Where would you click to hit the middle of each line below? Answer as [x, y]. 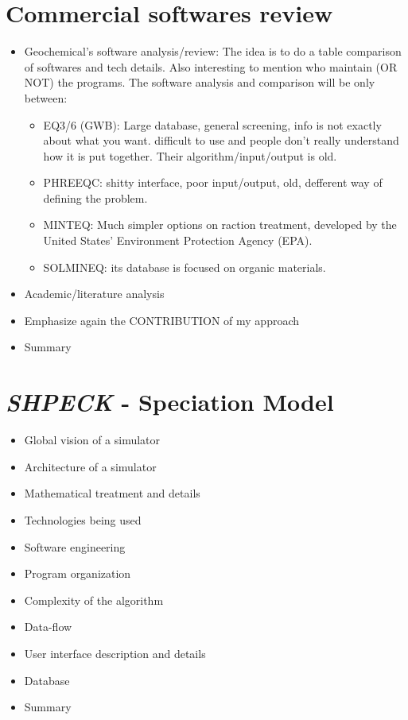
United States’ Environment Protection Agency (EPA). [178, 240]
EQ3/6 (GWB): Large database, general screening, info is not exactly [212, 124]
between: [46, 97]
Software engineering [75, 546]
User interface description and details [115, 653]
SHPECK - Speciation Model [170, 402]
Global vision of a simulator [92, 440]
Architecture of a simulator [90, 466]
